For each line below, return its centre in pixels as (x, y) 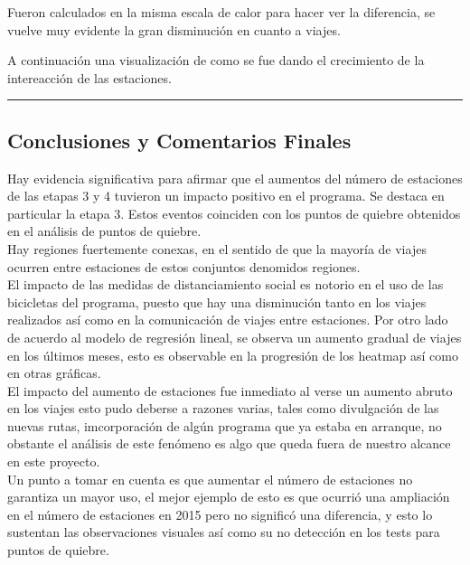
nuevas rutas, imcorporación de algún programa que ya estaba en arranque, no (225, 425)
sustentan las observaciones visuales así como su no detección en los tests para (224, 532)
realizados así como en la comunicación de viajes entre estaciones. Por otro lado (228, 320)
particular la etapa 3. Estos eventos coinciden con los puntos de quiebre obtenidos (234, 213)
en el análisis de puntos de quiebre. (104, 231)
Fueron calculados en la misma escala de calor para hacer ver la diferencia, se (221, 12)
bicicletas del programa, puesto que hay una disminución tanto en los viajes (217, 301)
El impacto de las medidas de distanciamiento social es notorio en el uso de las (226, 284)
